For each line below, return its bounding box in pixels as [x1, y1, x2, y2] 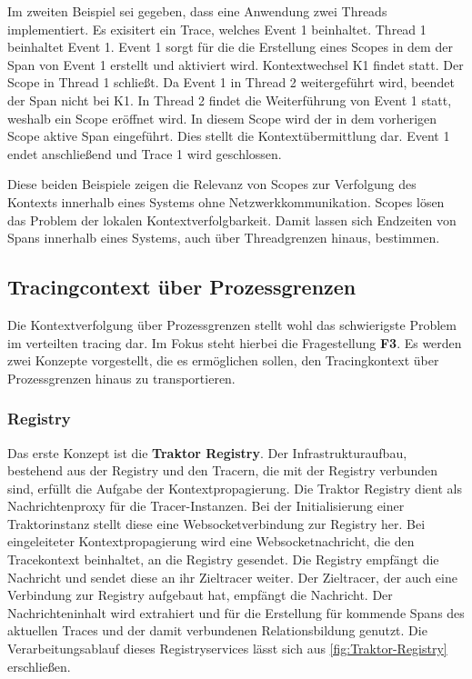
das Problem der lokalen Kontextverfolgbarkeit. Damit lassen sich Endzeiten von [7, 210, 457, 229]
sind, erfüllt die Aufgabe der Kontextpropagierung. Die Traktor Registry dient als [7, 478, 462, 497]
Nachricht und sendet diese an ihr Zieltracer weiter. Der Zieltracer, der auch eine [7, 567, 457, 586]
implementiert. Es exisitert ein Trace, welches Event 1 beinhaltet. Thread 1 [7, 19, 427, 38]
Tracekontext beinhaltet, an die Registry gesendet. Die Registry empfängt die [7, 550, 439, 569]
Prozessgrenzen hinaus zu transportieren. [7, 368, 236, 387]
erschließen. [7, 656, 71, 675]
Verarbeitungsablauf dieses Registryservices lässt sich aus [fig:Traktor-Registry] [7, 639, 447, 658]
